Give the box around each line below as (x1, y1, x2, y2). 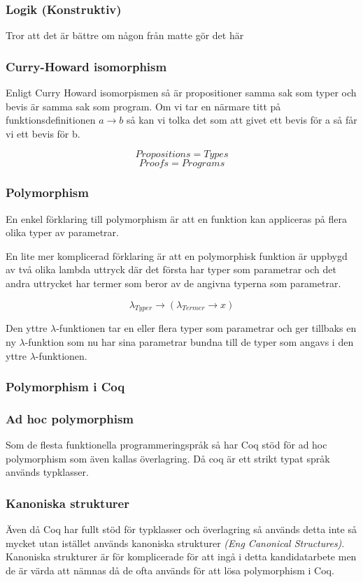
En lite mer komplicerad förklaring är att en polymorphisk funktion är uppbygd (6, 248, 348, 263)
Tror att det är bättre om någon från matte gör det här (6, 28, 244, 43)
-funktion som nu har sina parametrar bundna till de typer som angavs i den (24, 334, 354, 349)
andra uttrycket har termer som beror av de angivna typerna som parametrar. (6, 276, 341, 290)
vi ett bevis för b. (6, 126, 80, 140)
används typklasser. (6, 465, 89, 479)
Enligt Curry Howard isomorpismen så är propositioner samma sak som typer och (6, 85, 357, 100)
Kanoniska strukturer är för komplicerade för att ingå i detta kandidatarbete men (6, 549, 357, 564)
